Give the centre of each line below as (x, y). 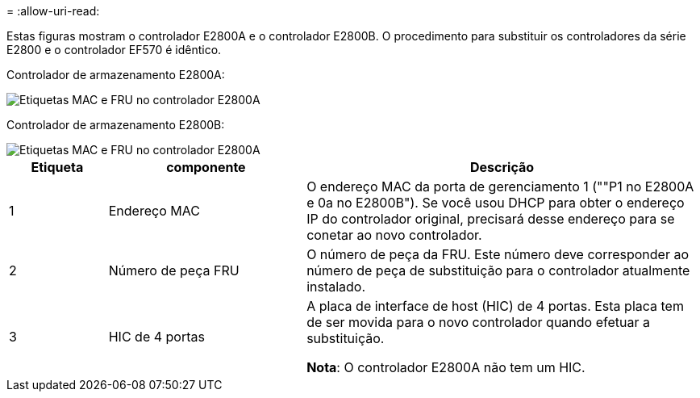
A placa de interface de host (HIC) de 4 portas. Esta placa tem (495, 306)
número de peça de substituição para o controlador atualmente (498, 270)
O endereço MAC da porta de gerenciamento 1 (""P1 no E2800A (500, 186)
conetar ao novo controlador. (394, 235)
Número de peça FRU (174, 270)
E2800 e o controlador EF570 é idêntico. (114, 50)
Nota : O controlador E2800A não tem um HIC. (446, 367)
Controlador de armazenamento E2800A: (116, 75)
